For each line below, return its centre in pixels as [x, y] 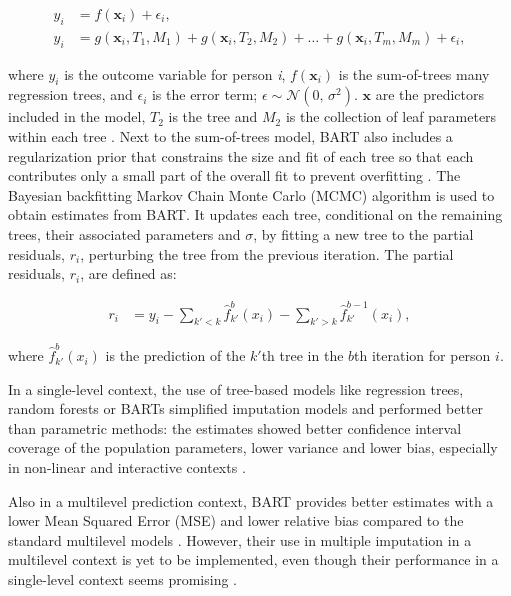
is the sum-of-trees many [414, 73]
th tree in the [302, 355]
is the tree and [213, 116]
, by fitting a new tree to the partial [363, 234]
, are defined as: [128, 273]
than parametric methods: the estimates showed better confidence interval [235, 427]
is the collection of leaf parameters [391, 116]
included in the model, [77, 116]
